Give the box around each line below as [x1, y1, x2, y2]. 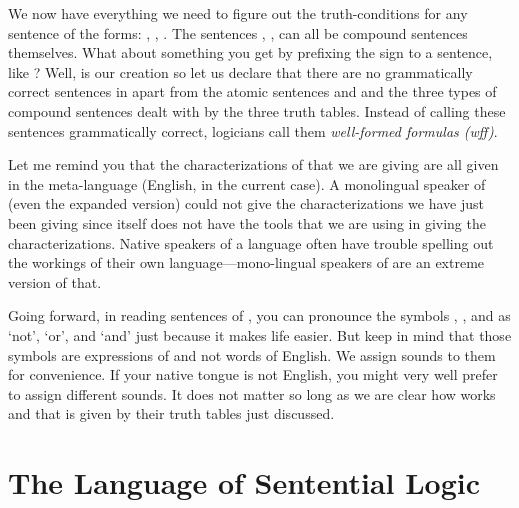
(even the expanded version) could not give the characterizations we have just [8, 193, 484, 214]
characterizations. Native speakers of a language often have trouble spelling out [8, 232, 494, 253]
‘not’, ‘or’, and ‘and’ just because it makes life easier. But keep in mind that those [8, 324, 512, 345]
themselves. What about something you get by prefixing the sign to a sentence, [8, 42, 493, 63]
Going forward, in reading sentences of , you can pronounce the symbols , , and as [8, 305, 511, 326]
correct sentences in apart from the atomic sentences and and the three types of [8, 81, 497, 102]
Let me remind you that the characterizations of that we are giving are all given [8, 154, 499, 175]
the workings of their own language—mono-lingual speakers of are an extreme [8, 252, 485, 273]
